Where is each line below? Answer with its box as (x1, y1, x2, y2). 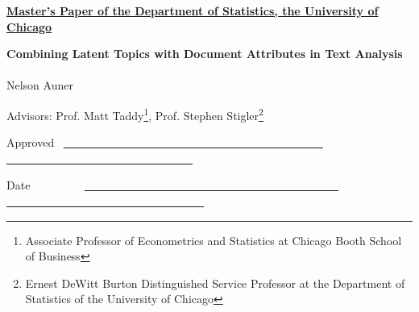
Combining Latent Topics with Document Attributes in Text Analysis (6, 45, 403, 62)
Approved (6, 134, 55, 151)
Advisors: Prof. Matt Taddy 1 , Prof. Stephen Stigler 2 (6, 104, 263, 123)
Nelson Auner (6, 77, 73, 94)
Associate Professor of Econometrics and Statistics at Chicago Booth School (25, 231, 402, 248)
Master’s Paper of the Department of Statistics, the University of (6, 2, 379, 19)
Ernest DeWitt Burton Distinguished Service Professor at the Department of (25, 274, 405, 291)
